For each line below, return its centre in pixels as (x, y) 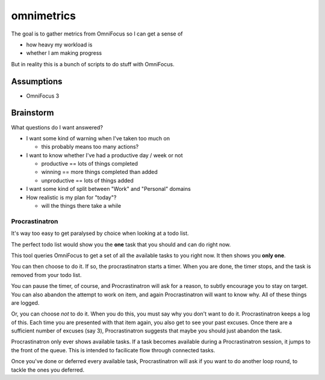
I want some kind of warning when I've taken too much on (98, 138)
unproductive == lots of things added (87, 180)
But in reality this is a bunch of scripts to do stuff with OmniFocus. (93, 64)
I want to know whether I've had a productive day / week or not (104, 155)
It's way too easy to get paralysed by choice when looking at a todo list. (100, 233)
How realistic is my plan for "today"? (71, 197)
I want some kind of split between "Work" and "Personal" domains (108, 189)
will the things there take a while (81, 206)
